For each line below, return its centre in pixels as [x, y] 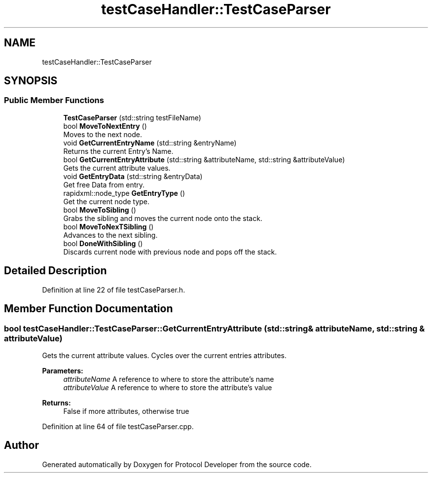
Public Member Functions [54, 100]
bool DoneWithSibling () [103, 243]
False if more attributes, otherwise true [126, 411]
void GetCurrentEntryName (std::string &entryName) [150, 143]
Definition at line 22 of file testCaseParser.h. [114, 290]
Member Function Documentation [89, 309]
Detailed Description [55, 271]
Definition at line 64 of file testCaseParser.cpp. [118, 426]
